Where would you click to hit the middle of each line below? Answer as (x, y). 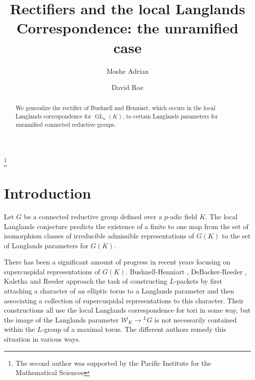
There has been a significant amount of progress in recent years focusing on (117, 262)
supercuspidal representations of (52, 271)
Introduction (48, 192)
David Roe (127, 87)
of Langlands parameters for (46, 245)
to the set (236, 236)
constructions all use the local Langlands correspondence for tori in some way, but (127, 310)
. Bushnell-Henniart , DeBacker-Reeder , (186, 271)
